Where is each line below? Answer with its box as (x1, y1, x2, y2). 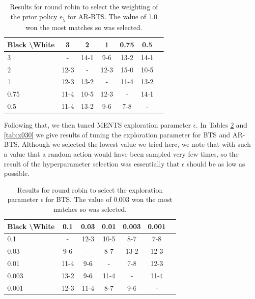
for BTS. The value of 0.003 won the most (45, 194, 172, 204)
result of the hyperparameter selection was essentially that (4, 158, 180, 168)
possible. (4, 168, 29, 178)
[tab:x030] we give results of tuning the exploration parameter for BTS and (4, 129, 230, 139)
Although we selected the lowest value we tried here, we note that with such (22, 139, 251, 149)
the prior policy (10, 11, 57, 21)
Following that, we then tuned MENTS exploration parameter (4, 120, 191, 130)
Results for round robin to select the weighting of (9, 1, 158, 11)
